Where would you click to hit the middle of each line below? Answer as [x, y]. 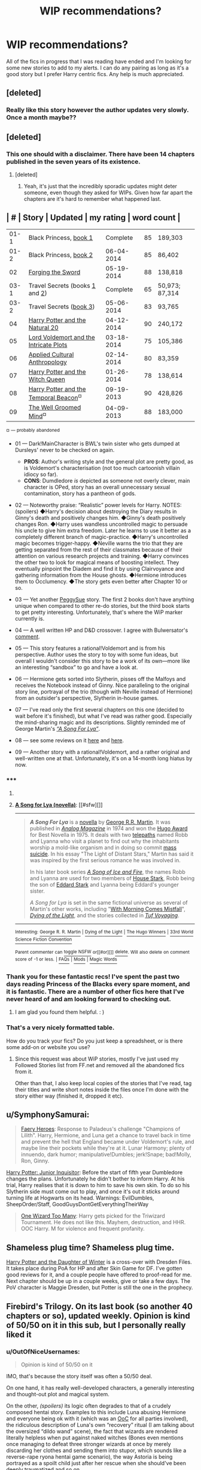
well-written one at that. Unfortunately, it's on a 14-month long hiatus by [103, 758]
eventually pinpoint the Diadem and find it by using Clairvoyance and [100, 569]
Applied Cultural [51, 354]
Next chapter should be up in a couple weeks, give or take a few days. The [98, 1281]
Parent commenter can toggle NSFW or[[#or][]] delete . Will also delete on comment [102, 952]
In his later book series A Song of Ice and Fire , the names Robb [107, 872]
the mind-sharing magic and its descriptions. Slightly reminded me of [100, 722]
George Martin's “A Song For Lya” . [57, 729]
